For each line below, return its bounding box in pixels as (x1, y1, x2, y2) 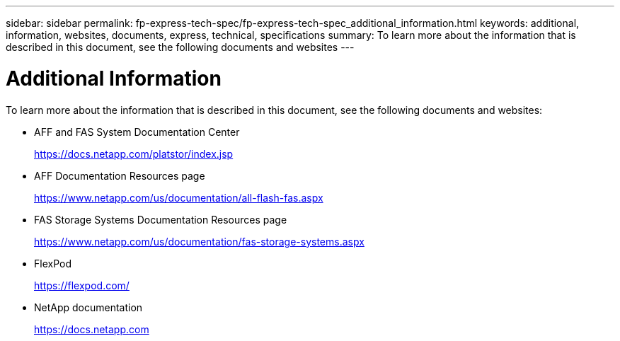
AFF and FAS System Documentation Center (34, 125, 240, 138)
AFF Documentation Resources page (34, 169, 205, 182)
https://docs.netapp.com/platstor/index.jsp (34, 147, 234, 160)
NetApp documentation (34, 301, 143, 313)
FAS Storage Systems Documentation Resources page (34, 213, 287, 226)
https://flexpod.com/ (34, 279, 130, 291)
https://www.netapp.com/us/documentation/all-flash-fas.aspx (34, 191, 323, 204)
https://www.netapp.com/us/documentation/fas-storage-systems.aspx (34, 235, 364, 248)
